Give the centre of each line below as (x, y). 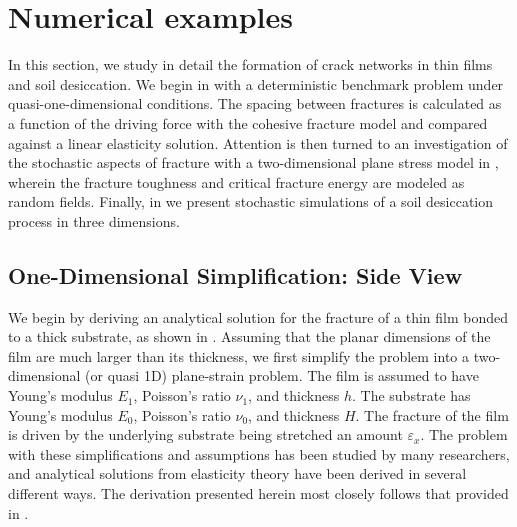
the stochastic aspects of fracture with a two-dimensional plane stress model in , (253, 162)
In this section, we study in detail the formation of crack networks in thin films (250, 64)
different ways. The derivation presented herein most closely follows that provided (258, 493)
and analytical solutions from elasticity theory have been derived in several (237, 473)
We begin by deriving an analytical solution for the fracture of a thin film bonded (258, 316)
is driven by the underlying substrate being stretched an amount (205, 434)
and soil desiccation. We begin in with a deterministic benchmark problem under (256, 83)
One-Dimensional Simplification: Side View (235, 274)
